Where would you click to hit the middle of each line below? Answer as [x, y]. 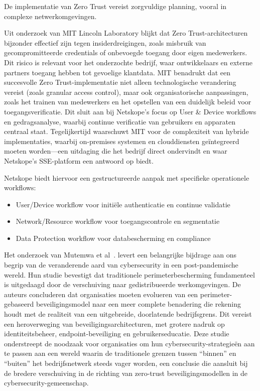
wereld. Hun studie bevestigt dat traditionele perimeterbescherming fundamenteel [129, 274]
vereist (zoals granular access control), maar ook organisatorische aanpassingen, [126, 92]
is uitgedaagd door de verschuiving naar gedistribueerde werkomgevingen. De [122, 284]
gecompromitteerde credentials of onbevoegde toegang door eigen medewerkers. [126, 52]
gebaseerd [19, 304]
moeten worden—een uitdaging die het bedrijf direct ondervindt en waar [116, 151]
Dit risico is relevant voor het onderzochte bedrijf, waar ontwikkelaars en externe [128, 62]
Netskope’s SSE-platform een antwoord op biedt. [79, 160]
